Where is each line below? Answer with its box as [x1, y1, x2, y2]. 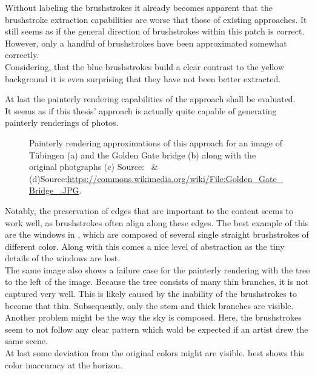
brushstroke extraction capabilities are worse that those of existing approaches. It [5, 13, 307, 25]
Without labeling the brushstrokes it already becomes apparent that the [5, 1, 273, 13]
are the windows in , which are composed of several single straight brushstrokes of [5, 228, 309, 241]
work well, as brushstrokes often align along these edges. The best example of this [5, 216, 309, 229]
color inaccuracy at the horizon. [5, 358, 123, 371]
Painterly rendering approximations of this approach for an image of [29, 136, 282, 149]
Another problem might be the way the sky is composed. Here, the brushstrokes [5, 311, 302, 324]
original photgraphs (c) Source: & [29, 160, 158, 173]
